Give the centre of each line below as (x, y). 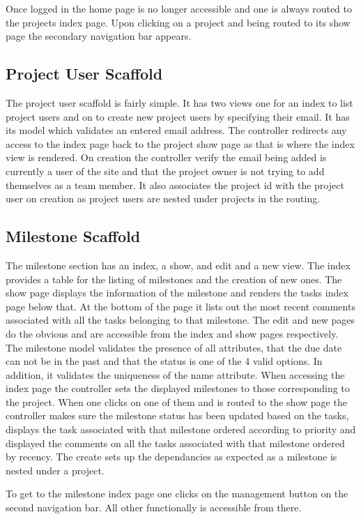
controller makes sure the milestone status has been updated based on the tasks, (177, 415)
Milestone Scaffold (73, 236)
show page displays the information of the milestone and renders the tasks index (177, 293)
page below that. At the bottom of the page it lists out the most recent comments (180, 306)
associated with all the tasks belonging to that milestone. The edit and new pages (180, 320)
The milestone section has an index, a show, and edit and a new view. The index (178, 265)
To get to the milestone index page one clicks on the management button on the (177, 494)
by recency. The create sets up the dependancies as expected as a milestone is (171, 457)
